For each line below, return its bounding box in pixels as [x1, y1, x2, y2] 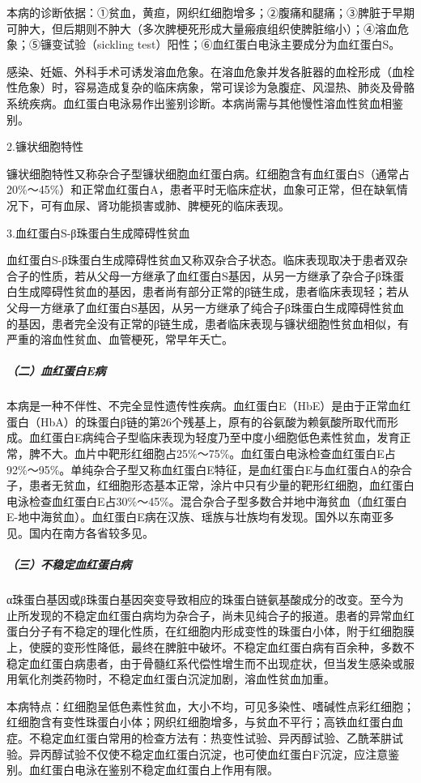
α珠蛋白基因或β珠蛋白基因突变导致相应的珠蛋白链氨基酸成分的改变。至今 [6, 591, 393, 608]
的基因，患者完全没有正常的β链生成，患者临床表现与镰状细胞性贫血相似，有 [6, 314, 410, 332]
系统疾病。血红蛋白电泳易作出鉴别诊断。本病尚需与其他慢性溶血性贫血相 [6, 94, 392, 111]
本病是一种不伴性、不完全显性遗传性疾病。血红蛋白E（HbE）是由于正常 [6, 397, 389, 414]
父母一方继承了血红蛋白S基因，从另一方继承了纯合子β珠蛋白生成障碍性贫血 [6, 298, 404, 315]
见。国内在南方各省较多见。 [6, 524, 154, 541]
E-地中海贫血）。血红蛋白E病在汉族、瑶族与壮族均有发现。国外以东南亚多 [6, 508, 394, 525]
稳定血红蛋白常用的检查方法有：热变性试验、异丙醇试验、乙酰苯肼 [40, 729, 392, 746]
